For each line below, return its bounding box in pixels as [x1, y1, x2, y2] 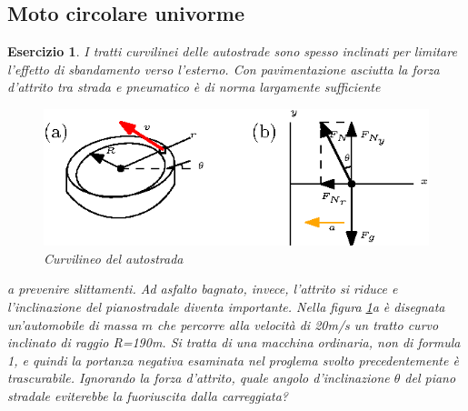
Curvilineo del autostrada [44, 248, 184, 267]
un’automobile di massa [7, 315, 137, 334]
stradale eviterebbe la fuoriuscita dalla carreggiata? [7, 386, 289, 405]
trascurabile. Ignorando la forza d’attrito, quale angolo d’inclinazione [7, 368, 390, 387]
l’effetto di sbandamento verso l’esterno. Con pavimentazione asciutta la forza [7, 59, 440, 78]
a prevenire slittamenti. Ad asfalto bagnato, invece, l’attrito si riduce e [7, 279, 398, 298]
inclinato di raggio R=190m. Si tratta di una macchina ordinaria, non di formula [7, 333, 461, 352]
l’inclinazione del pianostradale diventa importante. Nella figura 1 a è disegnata [7, 296, 445, 316]
